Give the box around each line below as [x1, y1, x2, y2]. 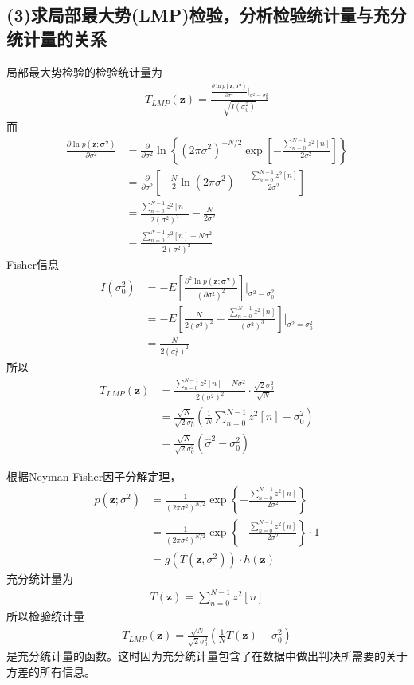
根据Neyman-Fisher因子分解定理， [6, 467, 182, 484]
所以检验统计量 [6, 608, 84, 624]
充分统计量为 [6, 570, 73, 587]
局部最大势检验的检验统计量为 [6, 63, 162, 80]
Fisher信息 [6, 256, 60, 273]
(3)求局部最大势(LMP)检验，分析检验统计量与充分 [6, 2, 407, 27]
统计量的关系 [6, 26, 107, 50]
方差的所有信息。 [6, 663, 96, 679]
